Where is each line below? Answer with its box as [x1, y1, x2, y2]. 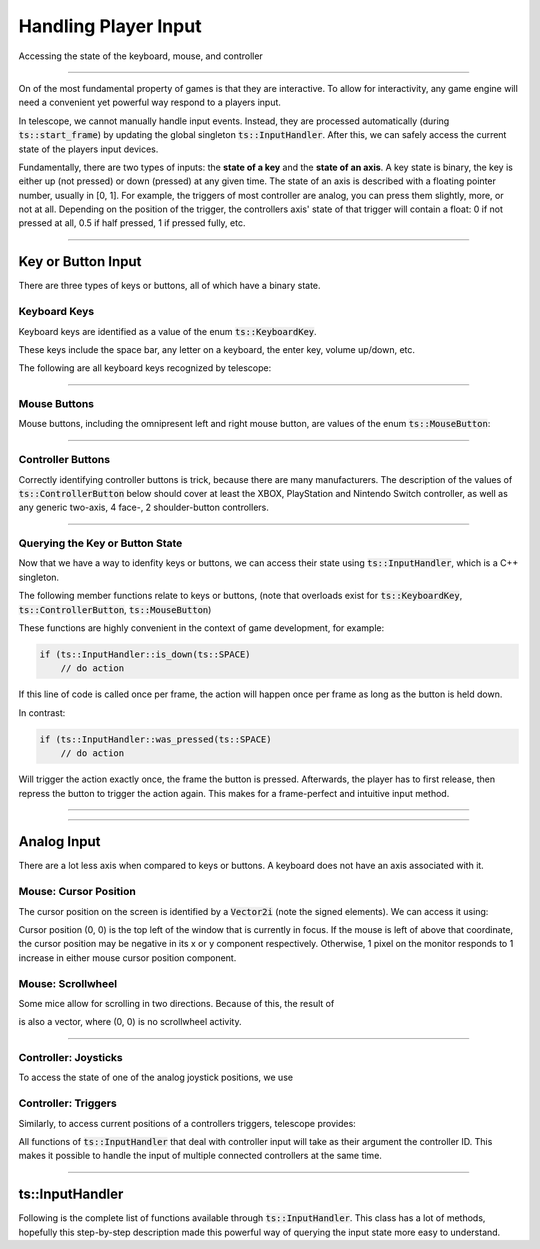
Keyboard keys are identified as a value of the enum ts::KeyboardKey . [18, 325, 317, 337]
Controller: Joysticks [18, 1051, 124, 1065]
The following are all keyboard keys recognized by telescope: [18, 362, 272, 374]
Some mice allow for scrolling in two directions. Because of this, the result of [18, 997, 335, 1009]
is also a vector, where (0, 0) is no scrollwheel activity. [18, 1016, 242, 1028]
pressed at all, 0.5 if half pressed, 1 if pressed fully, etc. [18, 217, 246, 229]
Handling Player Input [18, 15, 202, 37]
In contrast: [18, 706, 66, 719]
